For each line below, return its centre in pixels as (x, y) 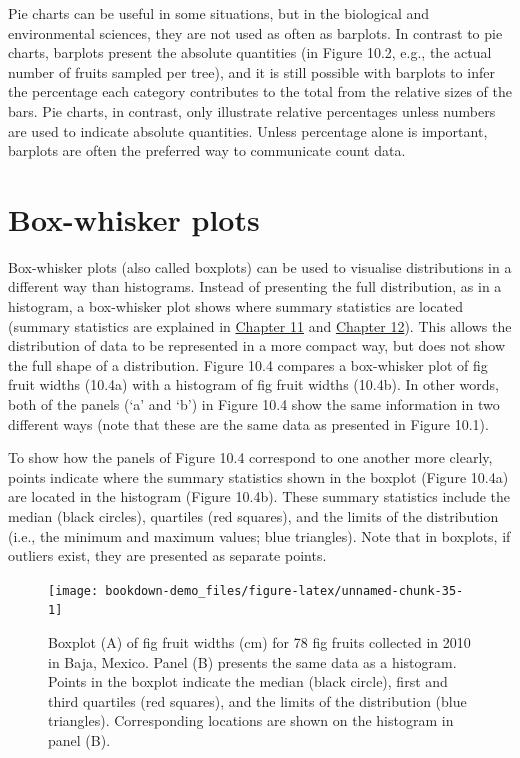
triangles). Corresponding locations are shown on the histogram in (251, 720)
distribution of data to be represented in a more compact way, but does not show (257, 345)
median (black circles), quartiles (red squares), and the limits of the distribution (253, 516)
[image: (73, 590)
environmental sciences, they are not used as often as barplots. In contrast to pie (255, 32)
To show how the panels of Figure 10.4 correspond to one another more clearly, (250, 457)
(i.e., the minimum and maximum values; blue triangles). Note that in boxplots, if (259, 535)
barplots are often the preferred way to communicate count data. (207, 150)
